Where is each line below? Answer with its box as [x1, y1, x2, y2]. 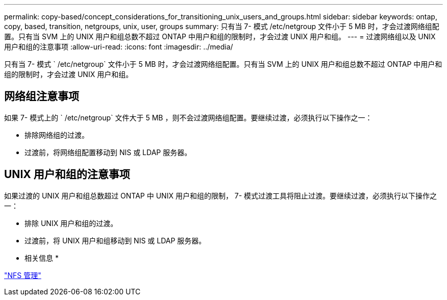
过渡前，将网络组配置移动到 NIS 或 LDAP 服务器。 [24, 147, 192, 157]
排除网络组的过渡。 [24, 130, 89, 139]
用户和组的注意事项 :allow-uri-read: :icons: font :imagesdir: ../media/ [4, 42, 233, 51]
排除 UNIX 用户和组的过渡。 [24, 218, 118, 228]
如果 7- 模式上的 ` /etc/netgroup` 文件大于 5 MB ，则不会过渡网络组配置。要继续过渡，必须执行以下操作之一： [4, 113, 373, 122]
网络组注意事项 [4, 90, 79, 103]
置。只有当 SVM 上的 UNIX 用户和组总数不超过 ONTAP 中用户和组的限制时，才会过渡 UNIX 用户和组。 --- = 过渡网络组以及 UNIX [4, 32, 436, 41]
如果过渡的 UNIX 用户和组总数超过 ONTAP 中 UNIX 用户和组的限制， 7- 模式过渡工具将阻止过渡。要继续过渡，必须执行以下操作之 [4, 191, 437, 200]
